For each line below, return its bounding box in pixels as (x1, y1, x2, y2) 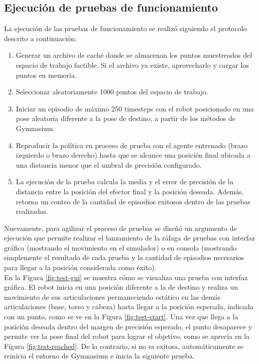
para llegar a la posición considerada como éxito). (4, 262, 157, 273)
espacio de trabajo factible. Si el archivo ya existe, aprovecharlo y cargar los (16, 59, 249, 70)
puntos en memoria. (16, 69, 77, 80)
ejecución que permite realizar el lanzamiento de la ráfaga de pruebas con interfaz (4, 232, 255, 243)
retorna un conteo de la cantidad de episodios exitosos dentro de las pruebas (16, 196, 250, 206)
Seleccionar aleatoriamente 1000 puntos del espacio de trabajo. (16, 86, 208, 97)
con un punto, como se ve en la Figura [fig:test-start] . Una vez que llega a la (4, 311, 238, 322)
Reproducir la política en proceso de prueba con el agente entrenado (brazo (16, 140, 248, 150)
